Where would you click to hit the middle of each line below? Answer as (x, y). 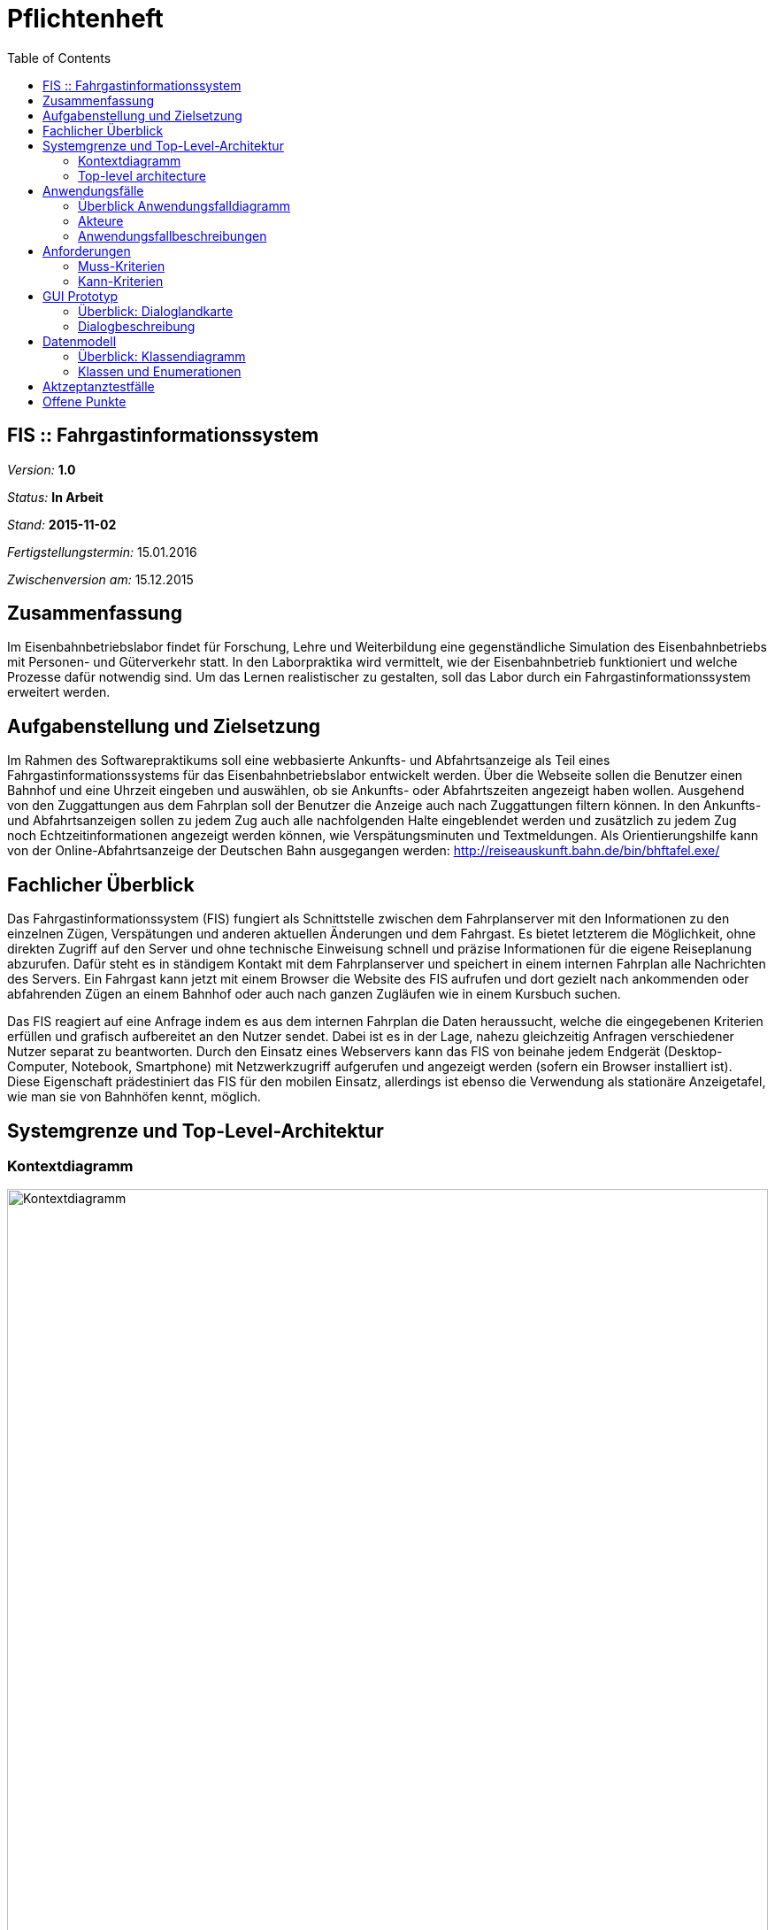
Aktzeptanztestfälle (99, 386)
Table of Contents (59, 58)
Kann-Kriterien (121, 281)
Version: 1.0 (42, 469)
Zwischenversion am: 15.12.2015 (100, 579)
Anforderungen (87, 251)
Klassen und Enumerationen (160, 371)
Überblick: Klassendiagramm (162, 356)
